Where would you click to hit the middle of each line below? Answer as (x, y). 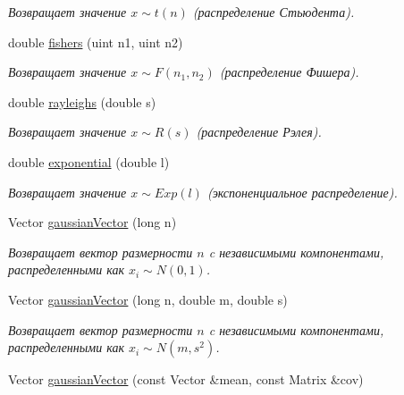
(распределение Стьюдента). (274, 12)
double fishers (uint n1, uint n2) (96, 42)
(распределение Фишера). (289, 72)
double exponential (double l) (89, 161)
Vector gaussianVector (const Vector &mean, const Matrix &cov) (186, 379)
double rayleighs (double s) (82, 101)
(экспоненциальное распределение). (302, 192)
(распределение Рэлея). (259, 132)
